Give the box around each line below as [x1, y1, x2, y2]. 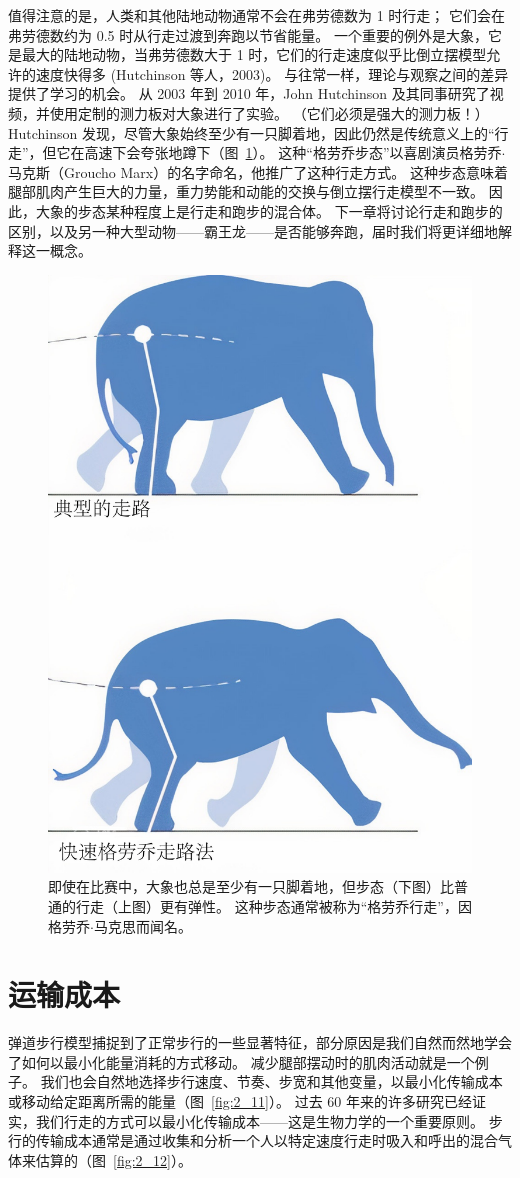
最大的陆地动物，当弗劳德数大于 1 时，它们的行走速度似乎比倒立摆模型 [21, 44, 487, 65]
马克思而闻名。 [93, 915, 192, 936]
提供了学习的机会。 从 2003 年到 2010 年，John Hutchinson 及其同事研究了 [8, 83, 490, 104]
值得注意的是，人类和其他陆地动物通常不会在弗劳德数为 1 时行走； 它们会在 [8, 5, 505, 25]
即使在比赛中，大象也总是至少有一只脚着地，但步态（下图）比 [48, 876, 454, 897]
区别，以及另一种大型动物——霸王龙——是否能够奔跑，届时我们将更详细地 [8, 220, 498, 241]
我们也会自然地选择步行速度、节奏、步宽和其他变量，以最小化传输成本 [40, 1071, 503, 1092]
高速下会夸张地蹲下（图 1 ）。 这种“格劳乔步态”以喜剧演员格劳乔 [84, 142, 502, 163]
